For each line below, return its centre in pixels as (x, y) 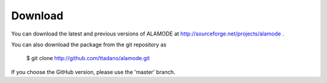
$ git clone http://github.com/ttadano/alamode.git (88, 58)
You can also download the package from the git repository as (89, 45)
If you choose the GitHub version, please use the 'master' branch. (93, 72)
